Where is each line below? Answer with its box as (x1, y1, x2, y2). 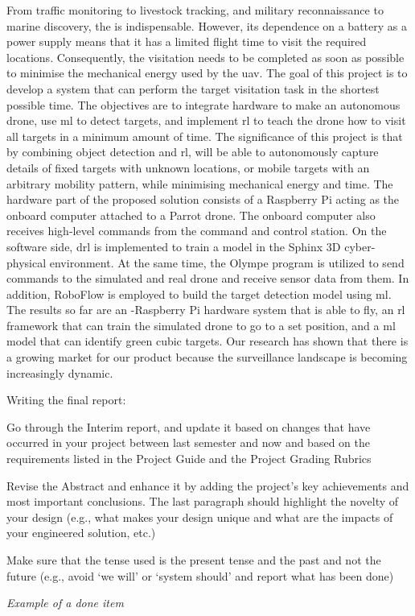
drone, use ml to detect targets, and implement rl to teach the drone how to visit (6, 112, 406, 129)
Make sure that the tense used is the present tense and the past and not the (6, 552, 381, 568)
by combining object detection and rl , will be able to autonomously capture (6, 143, 379, 160)
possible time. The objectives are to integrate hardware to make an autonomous (6, 96, 401, 113)
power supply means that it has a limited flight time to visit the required (6, 33, 367, 50)
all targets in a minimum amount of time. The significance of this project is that (6, 127, 403, 144)
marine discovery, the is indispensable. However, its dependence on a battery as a (6, 17, 407, 34)
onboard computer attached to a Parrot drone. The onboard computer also (6, 206, 376, 223)
